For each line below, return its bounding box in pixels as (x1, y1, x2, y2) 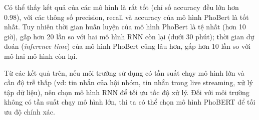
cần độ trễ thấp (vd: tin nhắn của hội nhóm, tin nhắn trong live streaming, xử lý (4, 77, 253, 88)
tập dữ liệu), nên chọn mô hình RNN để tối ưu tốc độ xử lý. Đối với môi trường (4, 87, 249, 97)
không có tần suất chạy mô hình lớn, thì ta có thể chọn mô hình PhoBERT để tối (4, 97, 255, 107)
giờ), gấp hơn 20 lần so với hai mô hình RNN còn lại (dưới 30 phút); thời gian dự (4, 31, 254, 41)
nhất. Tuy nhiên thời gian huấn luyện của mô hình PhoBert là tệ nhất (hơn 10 (4, 21, 246, 32)
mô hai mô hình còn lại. (4, 50, 78, 61)
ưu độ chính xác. (4, 106, 55, 117)
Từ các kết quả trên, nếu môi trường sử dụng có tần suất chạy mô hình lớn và (4, 67, 244, 78)
